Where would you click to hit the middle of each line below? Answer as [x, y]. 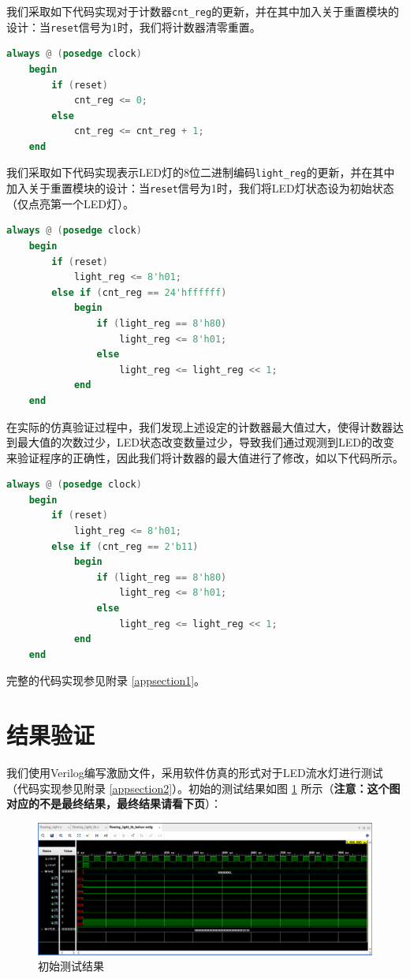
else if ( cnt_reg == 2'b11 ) [125, 546]
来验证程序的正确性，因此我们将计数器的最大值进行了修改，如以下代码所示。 [205, 457]
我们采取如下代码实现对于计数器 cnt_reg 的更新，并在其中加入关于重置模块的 [203, 11]
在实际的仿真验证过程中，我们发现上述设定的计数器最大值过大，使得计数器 [199, 426]
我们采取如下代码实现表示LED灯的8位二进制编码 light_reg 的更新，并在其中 [201, 172]
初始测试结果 [71, 966]
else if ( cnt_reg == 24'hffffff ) [139, 292]
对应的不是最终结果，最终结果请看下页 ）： [114, 803]
